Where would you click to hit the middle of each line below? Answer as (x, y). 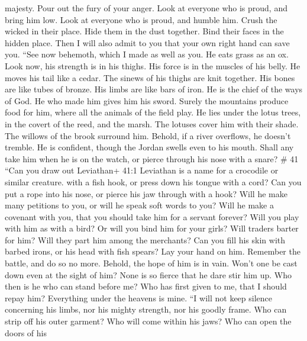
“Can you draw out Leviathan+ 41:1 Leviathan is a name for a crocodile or (142, 170)
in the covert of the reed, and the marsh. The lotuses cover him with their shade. (152, 123)
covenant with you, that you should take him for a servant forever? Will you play (152, 216)
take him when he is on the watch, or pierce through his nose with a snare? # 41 (152, 158)
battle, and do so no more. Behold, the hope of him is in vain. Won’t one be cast (151, 263)
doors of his (26, 332)
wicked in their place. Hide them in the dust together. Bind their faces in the (144, 31)
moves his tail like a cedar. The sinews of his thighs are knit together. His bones (150, 77)
